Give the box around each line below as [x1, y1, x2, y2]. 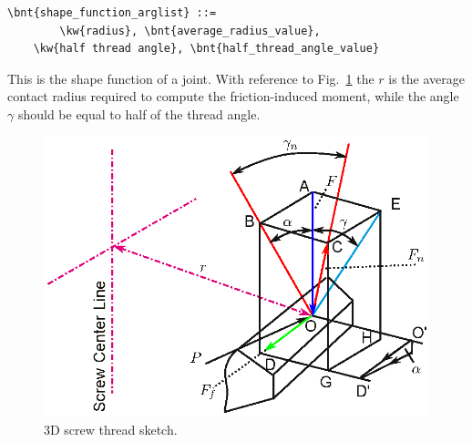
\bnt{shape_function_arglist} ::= [7, 6, 217, 19]
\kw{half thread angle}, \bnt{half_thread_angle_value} [33, 42, 380, 56]
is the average [388, 68, 466, 87]
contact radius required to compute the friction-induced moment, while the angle [7, 87, 459, 106]
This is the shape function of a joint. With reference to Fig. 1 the [7, 68, 375, 87]
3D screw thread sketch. [44, 419, 178, 438]
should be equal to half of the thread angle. [17, 104, 261, 123]
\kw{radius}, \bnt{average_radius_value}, [59, 24, 321, 37]
